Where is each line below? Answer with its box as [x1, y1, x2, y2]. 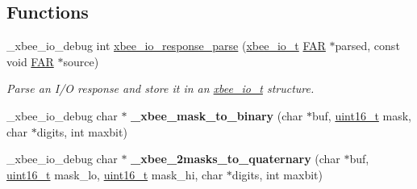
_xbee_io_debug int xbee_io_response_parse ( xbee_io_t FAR [6, 37, 326, 54]
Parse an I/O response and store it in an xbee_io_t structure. [6, 80, 315, 97]
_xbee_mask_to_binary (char [131, 107, 303, 124]
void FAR [6, 52, 54, 69]
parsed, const [335, 37, 400, 54]
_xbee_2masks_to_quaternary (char [131, 150, 340, 167]
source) [63, 52, 99, 69]
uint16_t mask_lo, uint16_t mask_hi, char [6, 166, 223, 183]
